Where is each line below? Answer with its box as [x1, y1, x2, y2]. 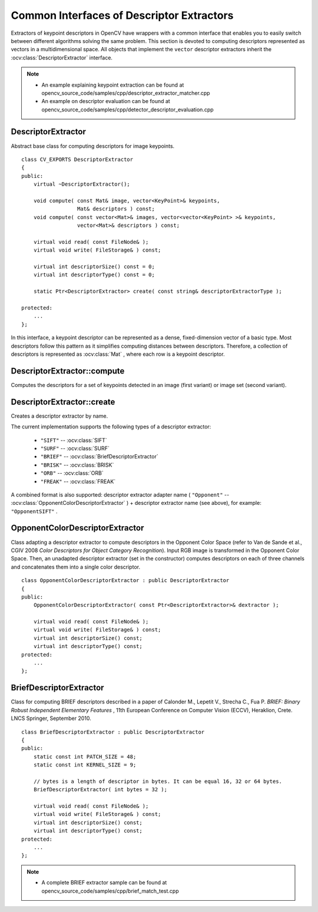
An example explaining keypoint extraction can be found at [41, 81, 184, 88]
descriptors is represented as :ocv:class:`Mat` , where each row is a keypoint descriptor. [11, 351, 225, 358]
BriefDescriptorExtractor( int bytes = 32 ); [33, 787, 168, 793]
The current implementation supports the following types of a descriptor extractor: [11, 423, 211, 430]
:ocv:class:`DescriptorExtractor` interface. [11, 54, 113, 61]
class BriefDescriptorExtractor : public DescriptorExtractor [21, 728, 205, 735]
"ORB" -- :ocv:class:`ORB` [40, 470, 104, 477]
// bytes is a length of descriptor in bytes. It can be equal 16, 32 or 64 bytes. [33, 778, 283, 785]
